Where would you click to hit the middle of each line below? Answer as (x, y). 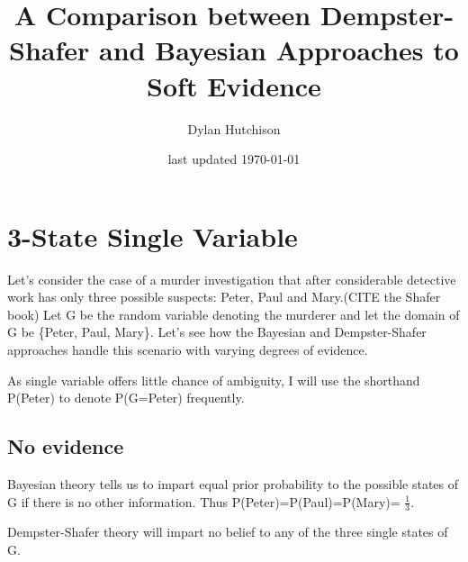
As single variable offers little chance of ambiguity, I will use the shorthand (214, 380)
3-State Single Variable (153, 236)
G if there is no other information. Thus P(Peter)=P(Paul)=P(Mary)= (204, 501)
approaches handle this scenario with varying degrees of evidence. (188, 349)
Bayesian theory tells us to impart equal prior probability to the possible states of (233, 483)
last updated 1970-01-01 (234, 159)
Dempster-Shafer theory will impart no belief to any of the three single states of (228, 532)
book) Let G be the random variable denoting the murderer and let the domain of (234, 314)
